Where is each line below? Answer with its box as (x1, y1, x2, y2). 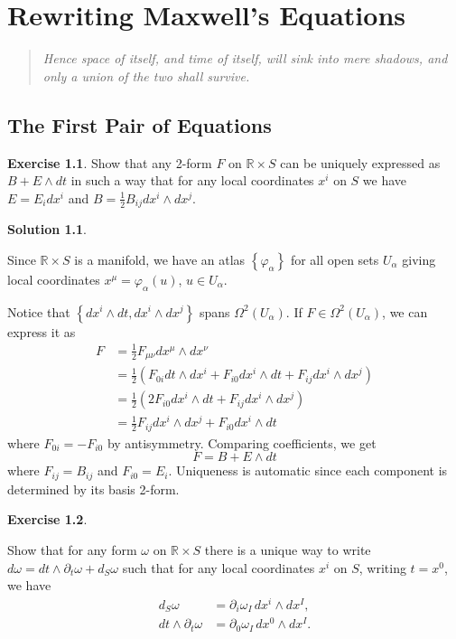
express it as (7, 322, 76, 341)
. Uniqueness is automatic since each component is (168, 461, 448, 480)
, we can (382, 302, 428, 321)
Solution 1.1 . (7, 220, 87, 239)
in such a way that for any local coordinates (70, 171, 314, 190)
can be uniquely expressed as (280, 153, 441, 172)
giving (402, 249, 436, 268)
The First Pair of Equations (7, 110, 272, 138)
